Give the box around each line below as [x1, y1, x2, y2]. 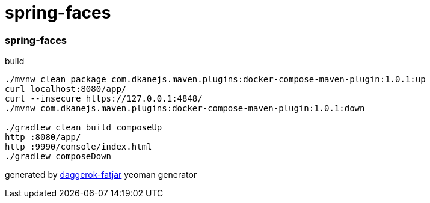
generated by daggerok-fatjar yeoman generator [5, 169, 197, 180]
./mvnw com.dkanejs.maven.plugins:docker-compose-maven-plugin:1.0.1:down [5, 103, 365, 114]
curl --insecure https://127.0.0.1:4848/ [5, 94, 203, 104]
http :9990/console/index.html [5, 142, 152, 152]
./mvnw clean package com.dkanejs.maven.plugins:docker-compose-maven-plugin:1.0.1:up [5, 74, 426, 85]
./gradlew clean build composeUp [5, 123, 162, 133]
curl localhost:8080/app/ [5, 84, 127, 94]
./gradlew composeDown [5, 151, 112, 162]
